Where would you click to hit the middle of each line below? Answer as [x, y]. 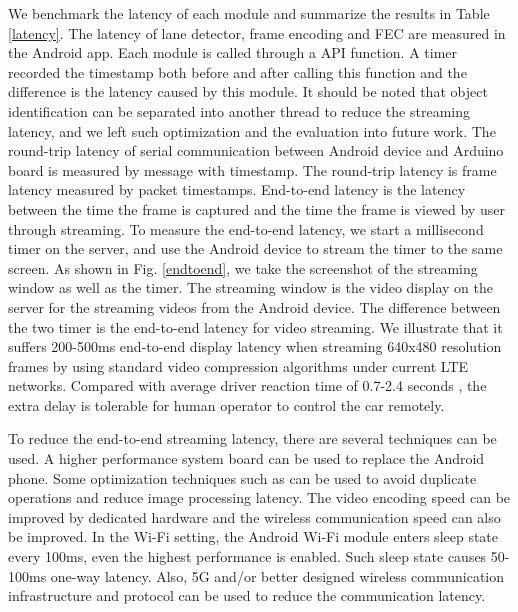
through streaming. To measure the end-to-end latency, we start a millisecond [246, 228]
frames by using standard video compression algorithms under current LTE [238, 365]
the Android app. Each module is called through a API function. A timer [233, 52]
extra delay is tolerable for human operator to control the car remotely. [226, 404]
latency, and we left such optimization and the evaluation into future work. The [252, 130]
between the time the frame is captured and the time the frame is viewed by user [256, 208]
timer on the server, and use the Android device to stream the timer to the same [255, 248]
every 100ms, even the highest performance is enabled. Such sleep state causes [247, 556]
